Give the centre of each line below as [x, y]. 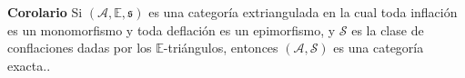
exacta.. [29, 65]
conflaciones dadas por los [80, 48]
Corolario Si [45, 12]
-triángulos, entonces [221, 48]
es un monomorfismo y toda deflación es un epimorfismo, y [172, 29]
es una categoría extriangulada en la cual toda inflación [303, 12]
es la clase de [388, 29]
